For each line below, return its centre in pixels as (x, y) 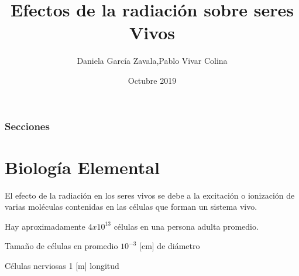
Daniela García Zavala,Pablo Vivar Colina (152, 61)
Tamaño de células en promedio (61, 246)
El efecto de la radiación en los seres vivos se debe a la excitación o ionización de (150, 195)
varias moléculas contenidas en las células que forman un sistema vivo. (131, 207)
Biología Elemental (82, 167)
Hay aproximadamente (45, 226)
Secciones (27, 126)
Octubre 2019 (152, 80)
